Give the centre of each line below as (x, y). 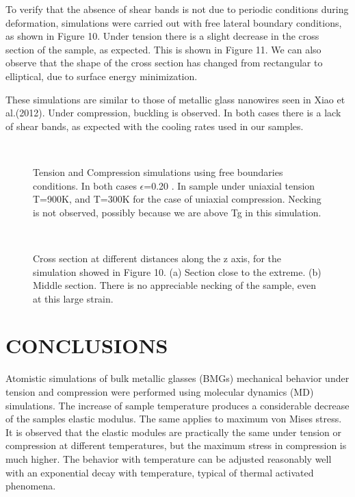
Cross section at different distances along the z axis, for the (157, 258)
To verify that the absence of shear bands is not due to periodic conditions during (177, 9)
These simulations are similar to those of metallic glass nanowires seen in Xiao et (175, 99)
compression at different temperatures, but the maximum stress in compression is (176, 445)
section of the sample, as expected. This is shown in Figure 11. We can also (163, 49)
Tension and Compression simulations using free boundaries (158, 171)
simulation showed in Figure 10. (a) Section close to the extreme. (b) (177, 271)
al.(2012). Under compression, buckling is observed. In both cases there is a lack (173, 113)
